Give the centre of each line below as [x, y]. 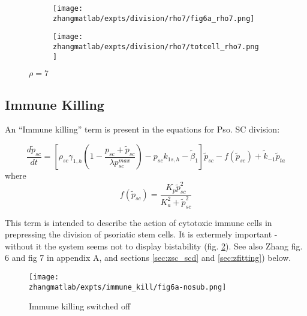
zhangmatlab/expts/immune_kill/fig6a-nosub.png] [128, 287]
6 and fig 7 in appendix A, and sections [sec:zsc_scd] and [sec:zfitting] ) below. [148, 258]
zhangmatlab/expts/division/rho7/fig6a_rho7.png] [154, 18]
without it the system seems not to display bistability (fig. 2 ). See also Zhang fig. [154, 246]
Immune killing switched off [80, 306]
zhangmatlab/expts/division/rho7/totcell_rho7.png [156, 46]
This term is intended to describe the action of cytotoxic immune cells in [139, 222]
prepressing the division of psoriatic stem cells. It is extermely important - [141, 234]
